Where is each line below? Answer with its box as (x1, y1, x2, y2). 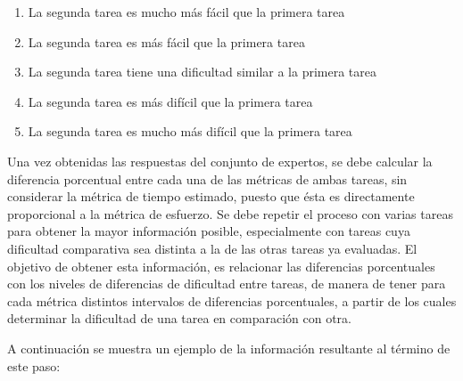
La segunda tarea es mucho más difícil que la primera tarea (28, 122, 352, 141)
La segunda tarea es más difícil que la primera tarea (28, 92, 313, 110)
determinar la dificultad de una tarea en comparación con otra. (7, 309, 351, 328)
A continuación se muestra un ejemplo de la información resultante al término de (7, 338, 451, 357)
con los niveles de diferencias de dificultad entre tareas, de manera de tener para (7, 274, 446, 293)
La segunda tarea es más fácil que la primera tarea (28, 32, 305, 51)
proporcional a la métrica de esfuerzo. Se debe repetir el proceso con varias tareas (7, 204, 453, 223)
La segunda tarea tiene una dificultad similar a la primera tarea (28, 62, 377, 81)
